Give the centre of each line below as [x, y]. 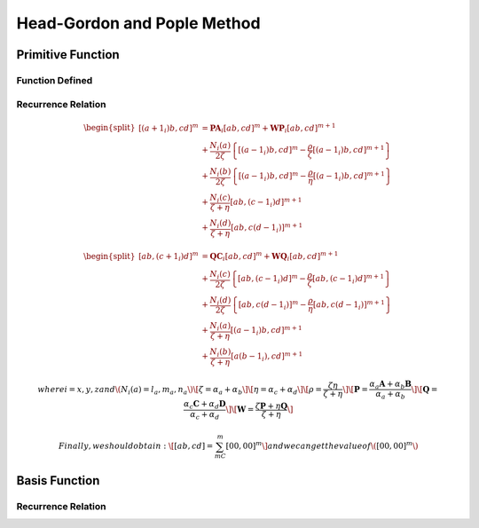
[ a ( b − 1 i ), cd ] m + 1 [267, 357]
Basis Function [58, 481]
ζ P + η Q [271, 406]
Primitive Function [68, 55]
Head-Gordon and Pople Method [138, 23]
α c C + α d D [204, 405]
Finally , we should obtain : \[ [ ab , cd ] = [136, 446]
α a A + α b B [391, 384]
